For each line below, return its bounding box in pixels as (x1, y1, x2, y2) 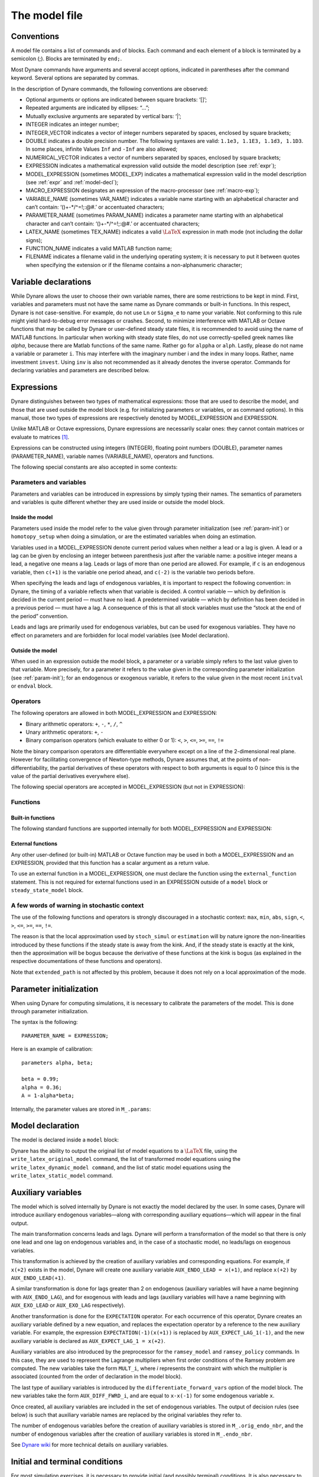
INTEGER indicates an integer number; (25, 121, 119, 128)
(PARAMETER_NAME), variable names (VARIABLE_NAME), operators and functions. (11, 453, 214, 460)
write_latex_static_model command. (11, 1172, 113, 1179)
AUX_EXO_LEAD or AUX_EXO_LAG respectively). (11, 1302, 125, 1309)
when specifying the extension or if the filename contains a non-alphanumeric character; (25, 261, 242, 268)
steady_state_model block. (11, 887, 84, 894)
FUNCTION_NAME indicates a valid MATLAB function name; (25, 245, 172, 252)
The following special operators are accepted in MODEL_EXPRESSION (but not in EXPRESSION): (11, 783, 245, 790)
